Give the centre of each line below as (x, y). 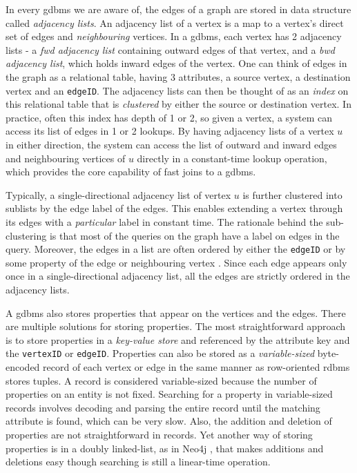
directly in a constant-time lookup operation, (232, 158)
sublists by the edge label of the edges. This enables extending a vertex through (174, 208)
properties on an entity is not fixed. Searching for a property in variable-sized (169, 394)
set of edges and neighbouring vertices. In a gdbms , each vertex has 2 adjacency (174, 36)
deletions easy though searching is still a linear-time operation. (138, 462)
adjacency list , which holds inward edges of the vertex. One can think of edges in (176, 63)
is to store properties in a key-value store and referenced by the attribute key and (178, 339)
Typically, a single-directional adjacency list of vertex (118, 194)
